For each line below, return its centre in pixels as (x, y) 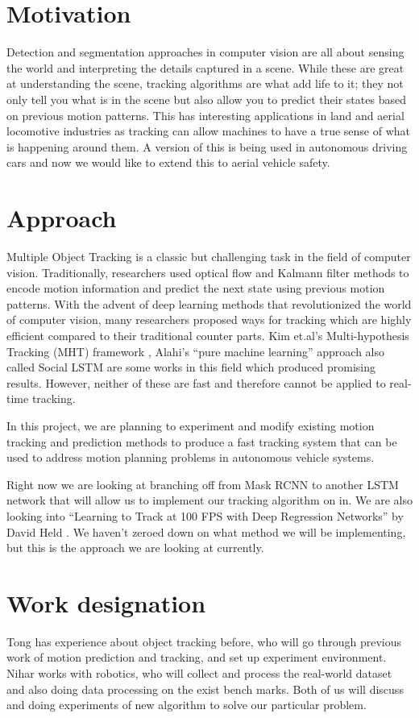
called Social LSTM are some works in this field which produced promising (191, 367)
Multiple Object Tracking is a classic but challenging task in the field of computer (209, 256)
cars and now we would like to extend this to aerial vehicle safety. (168, 162)
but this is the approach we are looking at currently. (135, 548)
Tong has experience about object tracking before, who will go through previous (204, 641)
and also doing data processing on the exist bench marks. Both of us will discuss (205, 689)
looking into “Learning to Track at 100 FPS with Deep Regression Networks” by (205, 515)
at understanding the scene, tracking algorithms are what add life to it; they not (205, 83)
